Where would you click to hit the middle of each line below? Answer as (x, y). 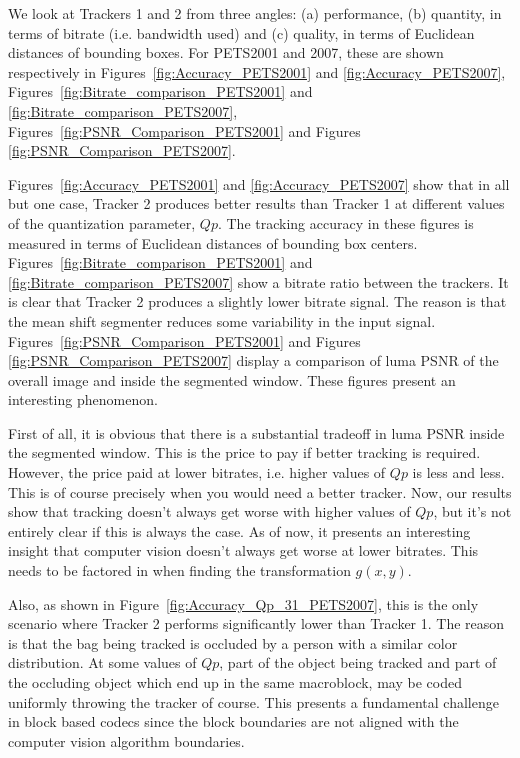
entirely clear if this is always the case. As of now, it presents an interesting (239, 530)
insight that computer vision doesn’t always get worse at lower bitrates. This (243, 550)
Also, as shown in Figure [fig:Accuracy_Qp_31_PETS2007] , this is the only (243, 603)
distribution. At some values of (102, 662)
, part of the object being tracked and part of (358, 662)
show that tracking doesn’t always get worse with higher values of (209, 511)
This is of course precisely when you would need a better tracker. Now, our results (260, 491)
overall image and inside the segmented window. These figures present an (232, 379)
